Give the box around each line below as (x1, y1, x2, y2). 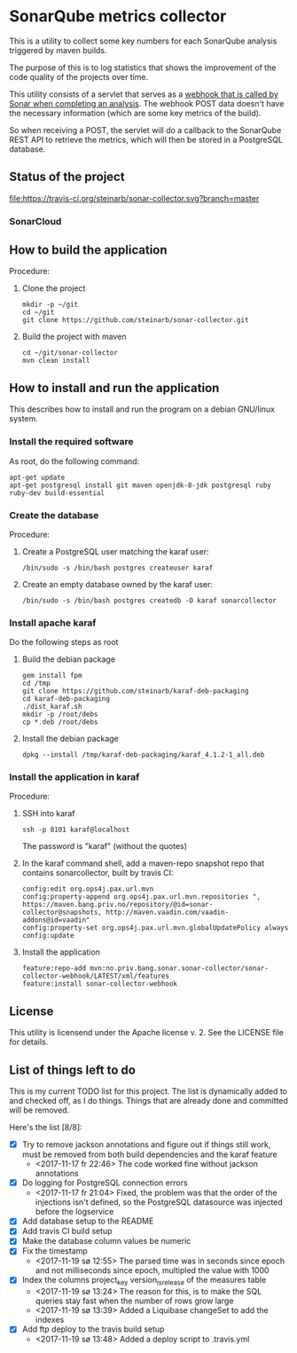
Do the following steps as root (9, 637, 119, 648)
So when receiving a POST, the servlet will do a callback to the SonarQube (9, 124, 282, 135)
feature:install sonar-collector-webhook (21, 979, 177, 988)
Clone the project (21, 283, 86, 294)
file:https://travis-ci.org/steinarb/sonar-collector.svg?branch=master (9, 193, 260, 203)
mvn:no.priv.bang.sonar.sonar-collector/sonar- (90, 964, 269, 973)
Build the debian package (21, 654, 116, 665)
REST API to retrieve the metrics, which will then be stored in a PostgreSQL (9, 134, 284, 145)
